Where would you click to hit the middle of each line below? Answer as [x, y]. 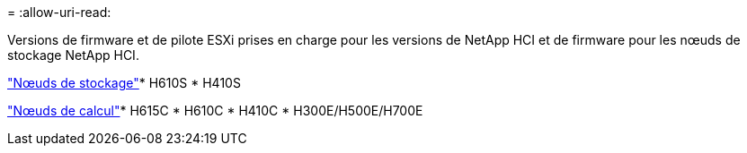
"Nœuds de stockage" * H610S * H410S [124, 83]
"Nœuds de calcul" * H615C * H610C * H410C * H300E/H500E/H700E [215, 110]
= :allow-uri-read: [59, 12]
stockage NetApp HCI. [73, 55]
